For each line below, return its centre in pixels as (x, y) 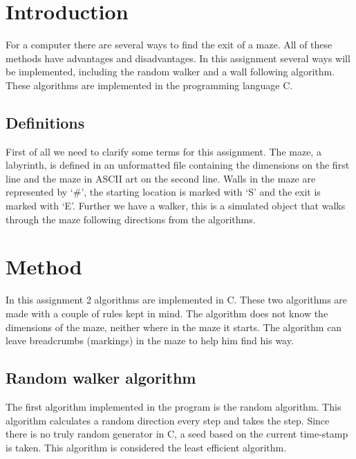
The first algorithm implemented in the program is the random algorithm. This (174, 406)
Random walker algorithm (101, 378)
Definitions (45, 122)
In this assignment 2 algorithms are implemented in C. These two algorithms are (177, 300)
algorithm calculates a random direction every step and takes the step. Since (168, 420)
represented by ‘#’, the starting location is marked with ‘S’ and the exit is (163, 192)
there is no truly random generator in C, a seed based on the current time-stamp (177, 434)
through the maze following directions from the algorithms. (131, 219)
